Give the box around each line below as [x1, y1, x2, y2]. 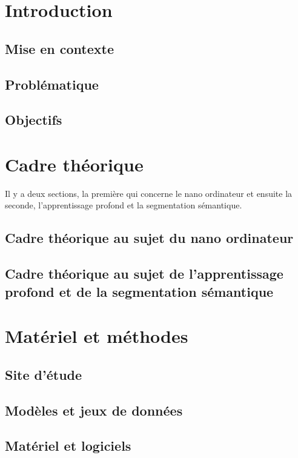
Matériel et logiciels [5, 436, 131, 455]
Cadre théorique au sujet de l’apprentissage [5, 264, 283, 283]
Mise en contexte [5, 39, 114, 58]
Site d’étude [5, 365, 82, 383]
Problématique [5, 75, 99, 93]
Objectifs [5, 110, 62, 129]
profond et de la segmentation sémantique [5, 282, 274, 300]
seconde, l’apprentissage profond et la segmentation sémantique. [5, 199, 242, 211]
